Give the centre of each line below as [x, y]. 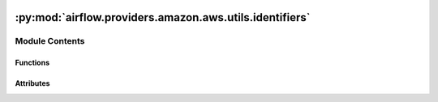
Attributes [32, 83]
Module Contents [50, 41]
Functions [32, 63]
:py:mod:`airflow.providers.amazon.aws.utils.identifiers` [163, 17]
